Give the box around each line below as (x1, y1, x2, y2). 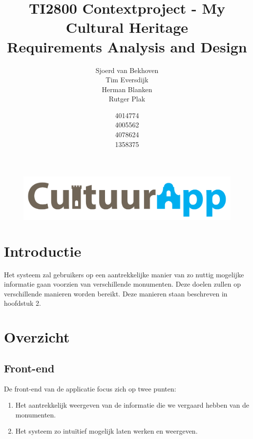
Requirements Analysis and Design (7, 36, 247, 56)
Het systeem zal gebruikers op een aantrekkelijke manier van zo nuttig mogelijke (4, 269, 244, 279)
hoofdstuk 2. (4, 298, 41, 308)
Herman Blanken (102, 84, 152, 94)
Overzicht (4, 327, 70, 347)
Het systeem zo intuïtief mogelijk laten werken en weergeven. (15, 426, 198, 436)
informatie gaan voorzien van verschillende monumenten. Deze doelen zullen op (4, 279, 241, 289)
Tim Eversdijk (105, 74, 148, 85)
